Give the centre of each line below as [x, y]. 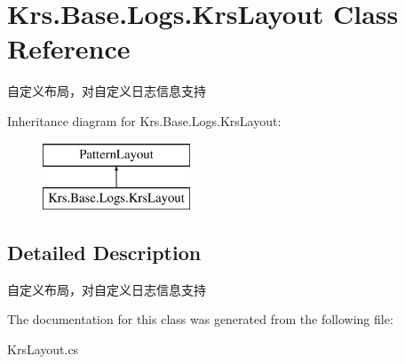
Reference [69, 48]
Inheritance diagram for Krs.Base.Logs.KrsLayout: [144, 120]
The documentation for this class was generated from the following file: [200, 319]
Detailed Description [104, 253]
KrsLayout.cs [43, 349]
